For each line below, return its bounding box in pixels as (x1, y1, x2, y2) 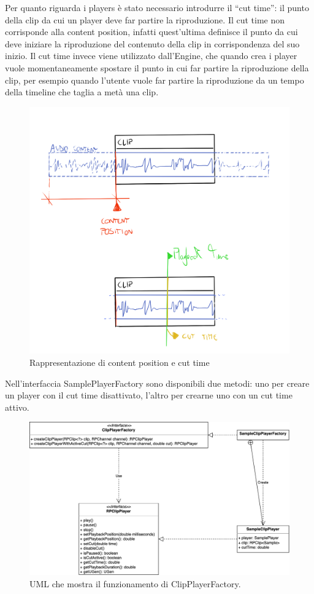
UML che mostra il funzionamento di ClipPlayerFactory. (29, 577, 241, 590)
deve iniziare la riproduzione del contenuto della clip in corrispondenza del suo (5, 37, 300, 50)
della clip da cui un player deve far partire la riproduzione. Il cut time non (5, 13, 285, 26)
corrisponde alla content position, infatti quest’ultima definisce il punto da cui (5, 25, 298, 38)
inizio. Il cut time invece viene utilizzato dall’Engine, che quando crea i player (5, 49, 297, 62)
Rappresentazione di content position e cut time (29, 355, 210, 368)
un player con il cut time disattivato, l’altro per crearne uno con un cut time (5, 389, 293, 402)
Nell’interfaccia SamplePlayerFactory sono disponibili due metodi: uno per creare (5, 376, 310, 389)
